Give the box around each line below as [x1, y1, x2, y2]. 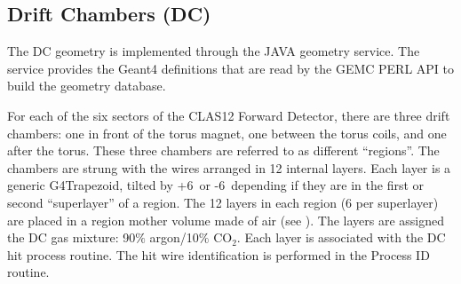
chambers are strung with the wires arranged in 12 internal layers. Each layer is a [7, 158, 451, 177]
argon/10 [149, 228, 199, 247]
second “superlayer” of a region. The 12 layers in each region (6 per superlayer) [7, 193, 439, 211]
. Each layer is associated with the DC [236, 228, 446, 247]
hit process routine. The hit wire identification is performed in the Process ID [7, 245, 430, 264]
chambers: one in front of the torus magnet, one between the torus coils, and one [7, 123, 447, 142]
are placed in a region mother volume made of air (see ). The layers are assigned [7, 210, 445, 229]
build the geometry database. [7, 76, 166, 95]
